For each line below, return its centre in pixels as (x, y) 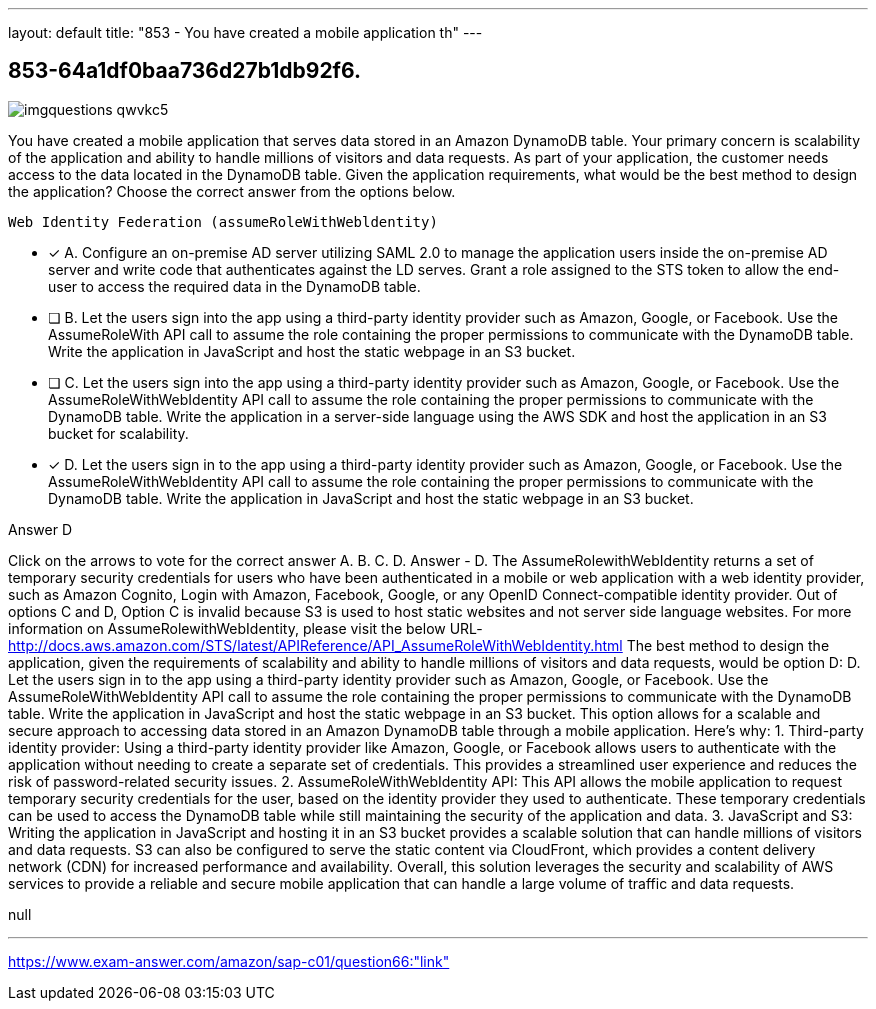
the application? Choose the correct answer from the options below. (232, 191)
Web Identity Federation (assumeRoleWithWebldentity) (223, 221)
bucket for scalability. (118, 433)
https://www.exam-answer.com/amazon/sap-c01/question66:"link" (229, 961)
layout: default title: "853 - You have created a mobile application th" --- (245, 32)
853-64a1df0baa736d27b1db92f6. (184, 71)
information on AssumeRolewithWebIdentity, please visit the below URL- (245, 628)
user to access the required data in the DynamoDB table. (234, 286)
